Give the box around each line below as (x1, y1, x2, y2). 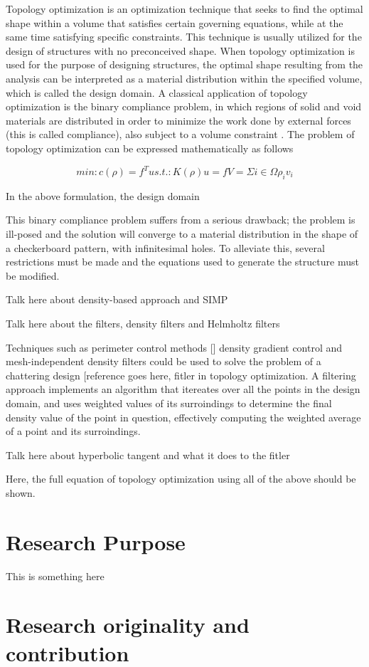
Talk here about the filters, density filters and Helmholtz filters (6, 315, 280, 330)
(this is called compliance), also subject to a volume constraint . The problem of (6, 127, 355, 142)
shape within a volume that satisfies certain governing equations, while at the (6, 15, 343, 30)
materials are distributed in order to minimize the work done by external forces (6, 112, 351, 127)
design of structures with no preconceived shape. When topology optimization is (6, 43, 355, 58)
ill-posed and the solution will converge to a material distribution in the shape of (6, 226, 358, 241)
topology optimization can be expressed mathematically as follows (6, 140, 294, 155)
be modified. (6, 268, 60, 283)
